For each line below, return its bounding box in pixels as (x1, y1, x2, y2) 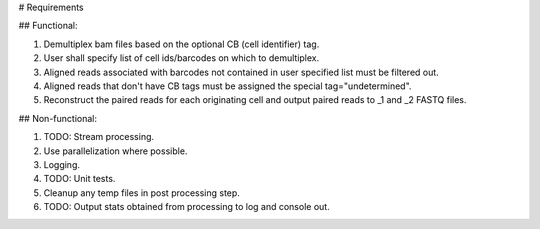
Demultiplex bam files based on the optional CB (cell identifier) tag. (43, 38, 320, 50)
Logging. (43, 158, 80, 170)
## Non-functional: (18, 112, 97, 124)
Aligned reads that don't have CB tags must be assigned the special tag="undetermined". (43, 80, 412, 92)
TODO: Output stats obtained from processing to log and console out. (43, 201, 330, 213)
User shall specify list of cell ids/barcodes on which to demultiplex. (43, 52, 320, 64)
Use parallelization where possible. (43, 145, 188, 157)
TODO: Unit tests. (43, 173, 116, 185)
